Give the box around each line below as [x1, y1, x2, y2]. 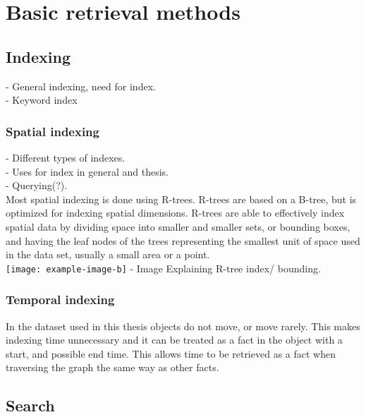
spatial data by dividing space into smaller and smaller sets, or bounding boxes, [6, 219, 350, 234]
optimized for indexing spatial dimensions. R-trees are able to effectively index [6, 205, 345, 220]
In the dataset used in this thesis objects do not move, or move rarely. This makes [6, 318, 360, 333]
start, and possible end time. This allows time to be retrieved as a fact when [6, 346, 336, 361]
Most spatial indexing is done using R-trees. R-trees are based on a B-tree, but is [6, 191, 357, 206]
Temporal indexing [6, 291, 115, 308]
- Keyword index [6, 92, 78, 107]
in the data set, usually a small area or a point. [6, 247, 210, 262]
